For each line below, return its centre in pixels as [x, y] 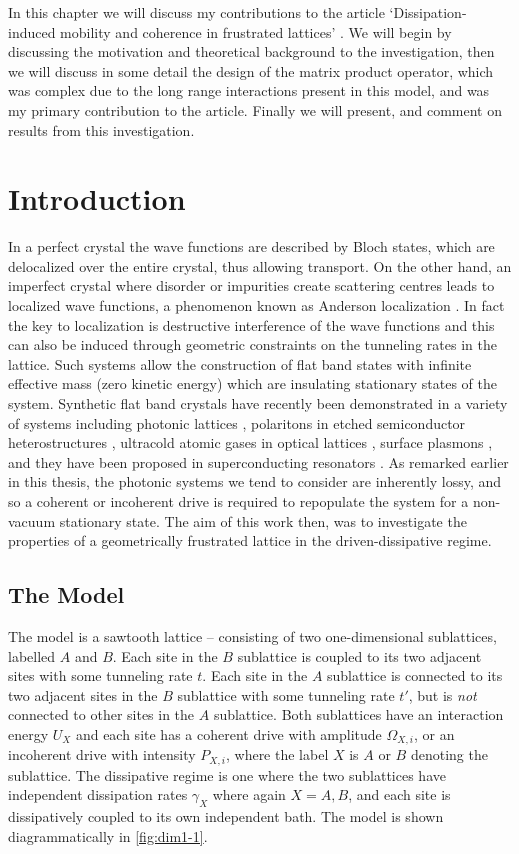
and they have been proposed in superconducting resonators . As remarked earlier [258, 461]
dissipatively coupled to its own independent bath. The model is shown [226, 816]
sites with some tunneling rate [100, 675]
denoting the [449, 754]
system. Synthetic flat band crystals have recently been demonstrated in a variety [258, 403]
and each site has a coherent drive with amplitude [228, 733]
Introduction [97, 198]
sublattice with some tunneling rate [286, 694]
